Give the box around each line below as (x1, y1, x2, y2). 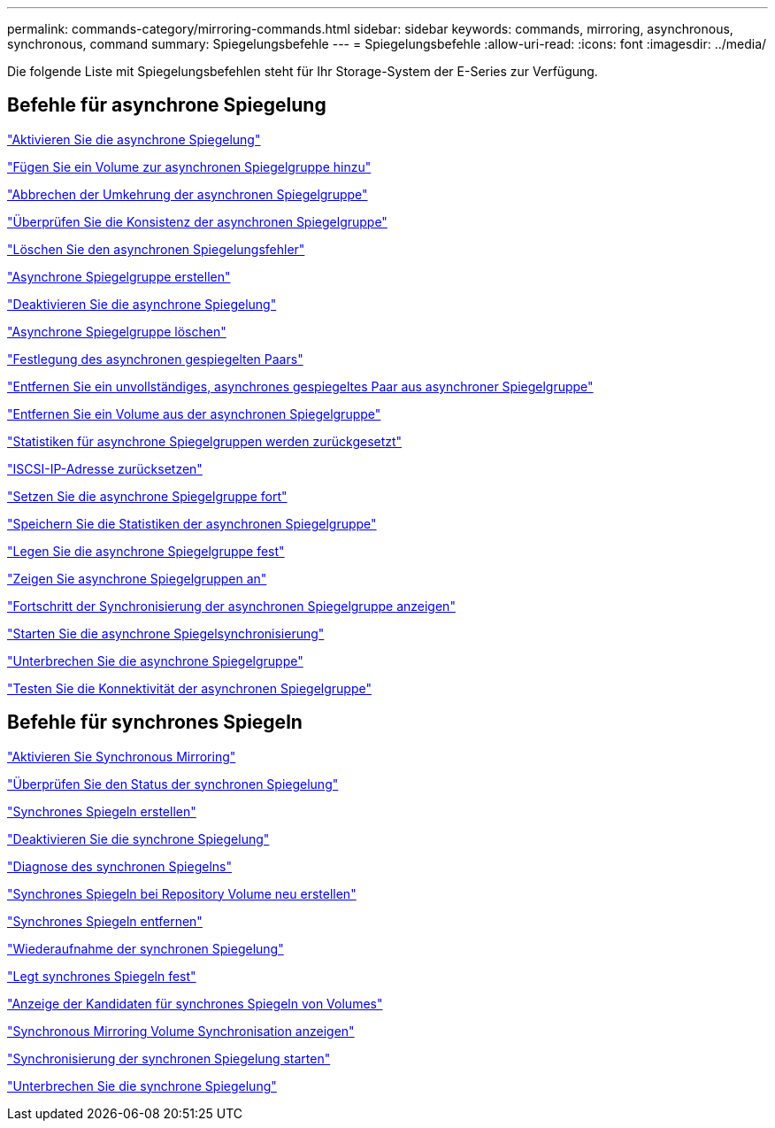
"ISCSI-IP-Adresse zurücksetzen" (7, 460, 203, 476)
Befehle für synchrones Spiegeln (7, 711, 303, 734)
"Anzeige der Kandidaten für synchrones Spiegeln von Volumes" (7, 995, 383, 1011)
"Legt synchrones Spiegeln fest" (7, 968, 196, 984)
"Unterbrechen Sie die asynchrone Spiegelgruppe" (7, 653, 303, 668)
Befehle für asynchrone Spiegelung (7, 94, 326, 117)
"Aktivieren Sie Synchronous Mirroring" (7, 748, 236, 764)
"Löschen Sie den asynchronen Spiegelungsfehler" (7, 241, 305, 257)
